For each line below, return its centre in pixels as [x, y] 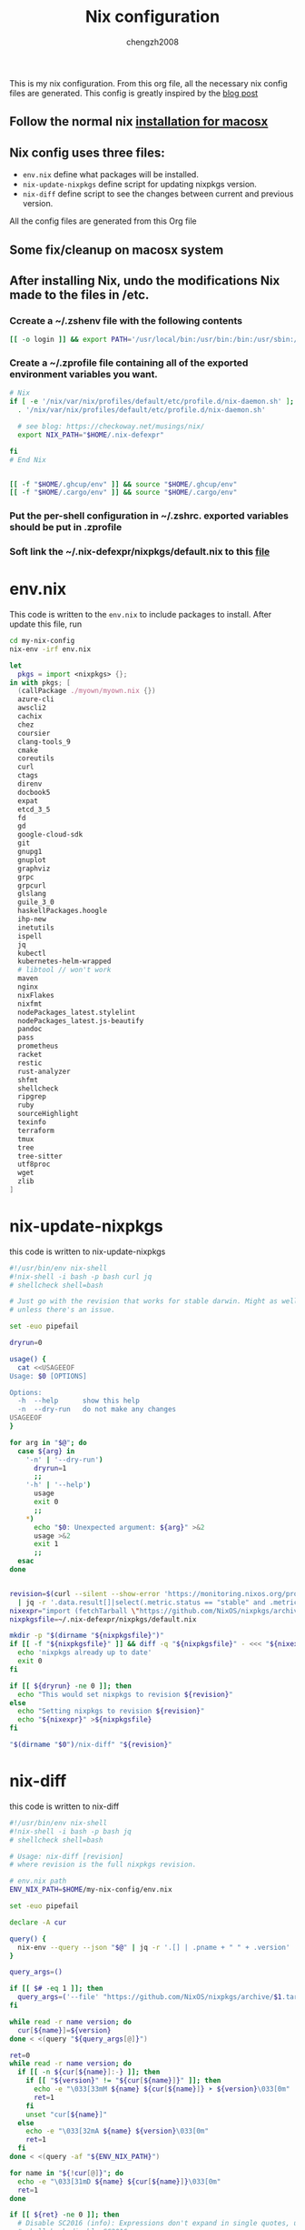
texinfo [32, 1122]
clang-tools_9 [44, 742]
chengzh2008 [152, 42]
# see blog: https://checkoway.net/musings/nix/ [111, 427]
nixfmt [30, 1004]
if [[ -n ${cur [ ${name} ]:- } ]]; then [89, 2072]
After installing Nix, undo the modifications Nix [145, 281]
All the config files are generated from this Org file [103, 221]
